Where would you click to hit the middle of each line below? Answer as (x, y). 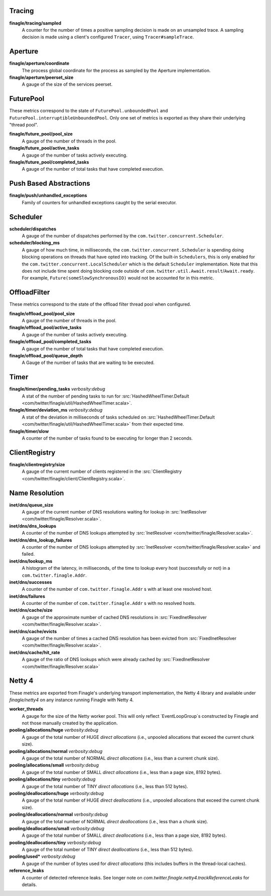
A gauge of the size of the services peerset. (67, 84)
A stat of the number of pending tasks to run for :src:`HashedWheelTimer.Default (105, 396)
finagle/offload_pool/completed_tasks (50, 342)
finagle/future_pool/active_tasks (44, 148)
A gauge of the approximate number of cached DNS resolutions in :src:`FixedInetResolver (114, 617)
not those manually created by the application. (70, 723)
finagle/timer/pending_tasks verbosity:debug (57, 389)
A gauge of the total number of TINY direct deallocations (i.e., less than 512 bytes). (107, 850)
